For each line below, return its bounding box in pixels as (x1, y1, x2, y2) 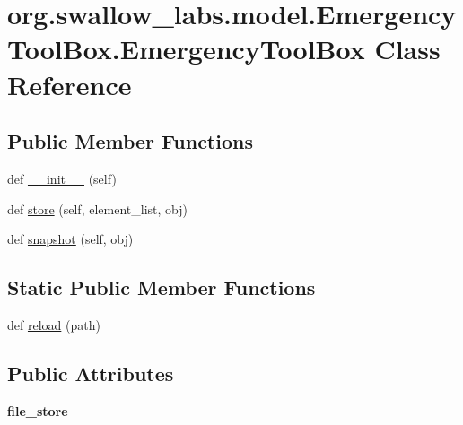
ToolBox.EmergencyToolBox (7, 30, 365, 67)
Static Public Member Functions (7, 273, 316, 301)
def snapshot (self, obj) (7, 230, 134, 248)
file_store (7, 401, 68, 420)
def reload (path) (7, 315, 100, 334)
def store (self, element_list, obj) (7, 199, 188, 218)
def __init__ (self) (7, 169, 117, 187)
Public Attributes (7, 359, 174, 386)
